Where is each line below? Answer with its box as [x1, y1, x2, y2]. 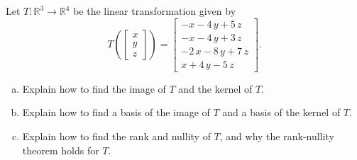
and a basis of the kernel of [222, 105, 341, 120]
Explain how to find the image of [22, 81, 166, 96]
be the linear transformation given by [73, 4, 236, 18]
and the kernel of [178, 81, 253, 96]
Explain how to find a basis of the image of [22, 105, 210, 120]
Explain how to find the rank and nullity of [22, 128, 211, 143]
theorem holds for [22, 142, 99, 157]
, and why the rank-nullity [219, 128, 334, 143]
